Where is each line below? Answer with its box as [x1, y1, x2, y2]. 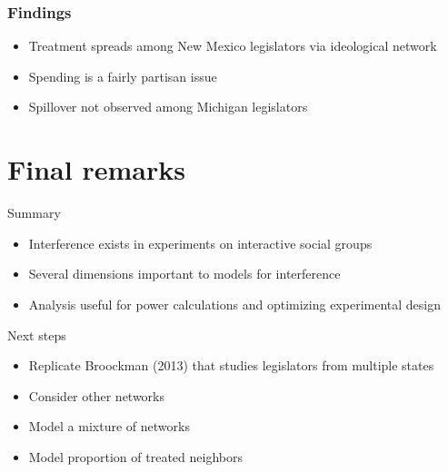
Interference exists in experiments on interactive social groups [28, 233, 373, 252]
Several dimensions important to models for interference [28, 264, 341, 283]
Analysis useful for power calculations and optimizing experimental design [28, 294, 441, 313]
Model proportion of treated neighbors [28, 447, 243, 466]
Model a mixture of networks [28, 417, 190, 436]
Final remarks [7, 151, 185, 188]
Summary [7, 203, 61, 222]
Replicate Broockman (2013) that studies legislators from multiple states [28, 356, 434, 375]
